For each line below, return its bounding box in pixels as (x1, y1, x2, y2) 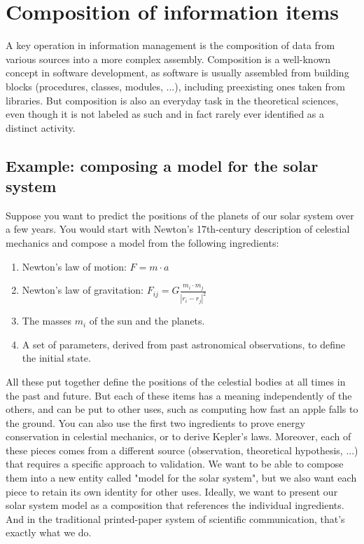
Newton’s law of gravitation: (22, 283, 143, 297)
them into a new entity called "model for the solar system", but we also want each (6, 470, 357, 485)
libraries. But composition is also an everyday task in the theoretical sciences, (6, 93, 339, 107)
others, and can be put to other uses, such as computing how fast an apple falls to (6, 402, 358, 416)
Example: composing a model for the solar (6, 154, 318, 176)
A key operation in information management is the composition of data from (6, 38, 335, 53)
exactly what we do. (6, 525, 92, 540)
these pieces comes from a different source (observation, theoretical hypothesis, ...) (6, 442, 358, 457)
